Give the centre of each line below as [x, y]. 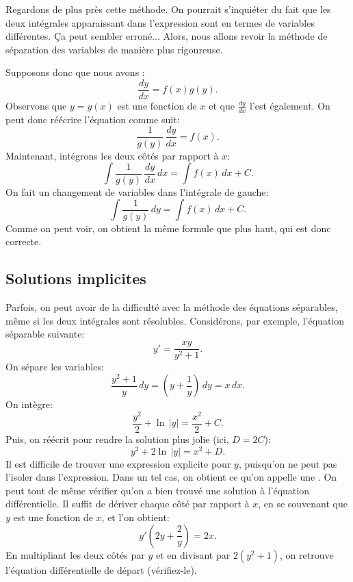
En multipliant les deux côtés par [75, 554]
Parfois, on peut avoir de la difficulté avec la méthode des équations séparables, [172, 307]
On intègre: [29, 404]
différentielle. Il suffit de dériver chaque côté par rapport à [128, 504]
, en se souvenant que [303, 504]
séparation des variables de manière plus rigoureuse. [114, 49]
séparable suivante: [45, 334]
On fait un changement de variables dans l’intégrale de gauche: [137, 191]
